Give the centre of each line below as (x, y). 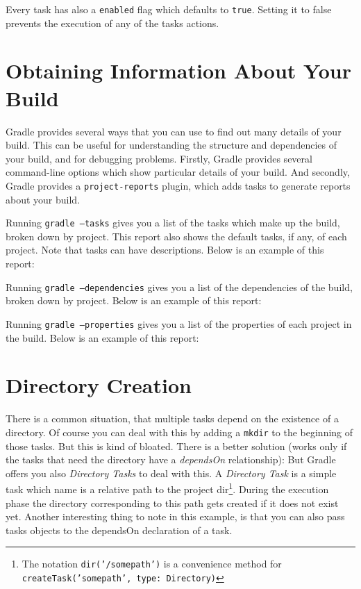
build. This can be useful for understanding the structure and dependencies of (171, 145)
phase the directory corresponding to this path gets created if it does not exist (172, 503)
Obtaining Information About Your (178, 70)
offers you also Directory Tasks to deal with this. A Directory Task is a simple (171, 473)
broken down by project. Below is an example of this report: (134, 300)
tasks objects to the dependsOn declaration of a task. (119, 530)
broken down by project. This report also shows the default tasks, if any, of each (176, 236)
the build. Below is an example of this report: (102, 337)
